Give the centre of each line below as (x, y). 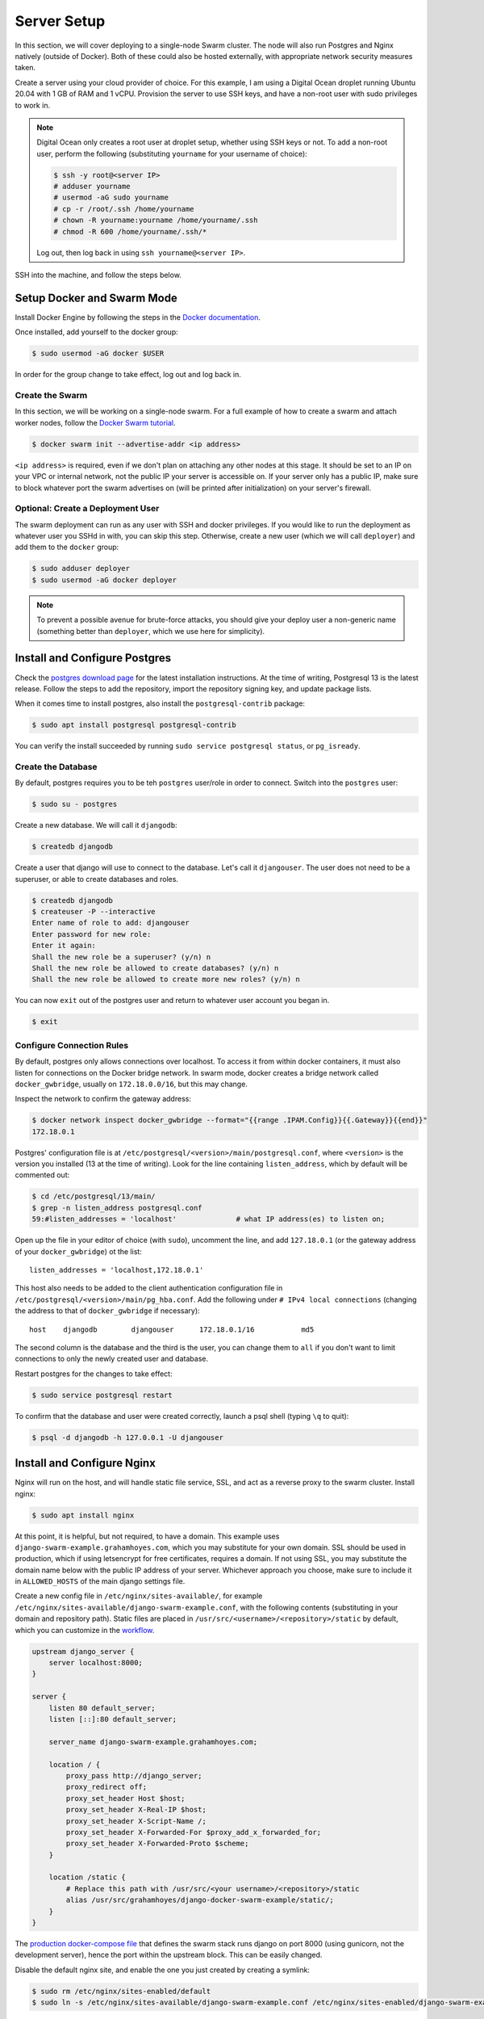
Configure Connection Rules (72, 1045)
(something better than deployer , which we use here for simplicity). (151, 631)
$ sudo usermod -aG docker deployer (104, 580)
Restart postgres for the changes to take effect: (94, 1374)
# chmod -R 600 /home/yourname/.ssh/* (130, 231)
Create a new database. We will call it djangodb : (96, 825)
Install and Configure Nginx (86, 1463)
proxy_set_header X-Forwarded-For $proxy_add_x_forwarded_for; (194, 1832)
